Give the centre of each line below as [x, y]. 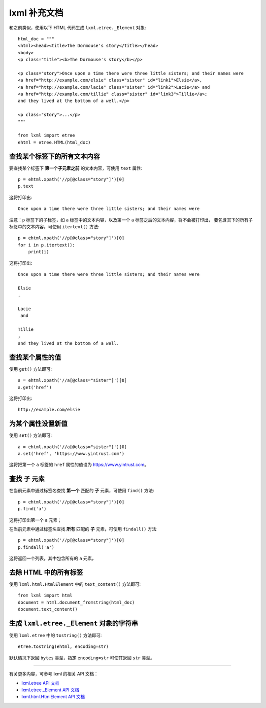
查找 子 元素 [27, 479]
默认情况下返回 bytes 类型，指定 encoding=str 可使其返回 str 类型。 [82, 658]
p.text [26, 186]
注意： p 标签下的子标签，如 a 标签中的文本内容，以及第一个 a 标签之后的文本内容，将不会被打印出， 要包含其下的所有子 [131, 220]
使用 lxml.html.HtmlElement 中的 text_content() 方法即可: [75, 584]
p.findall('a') [36, 547]
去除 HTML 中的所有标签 [46, 572]
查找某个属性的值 [35, 357]
